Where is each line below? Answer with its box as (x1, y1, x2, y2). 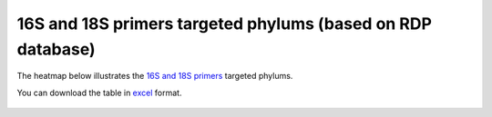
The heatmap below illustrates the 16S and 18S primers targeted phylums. (16, 71, 293, 82)
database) (16, 39, 96, 59)
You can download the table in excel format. (16, 87, 182, 98)
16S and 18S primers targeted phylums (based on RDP (16, 14, 433, 34)
